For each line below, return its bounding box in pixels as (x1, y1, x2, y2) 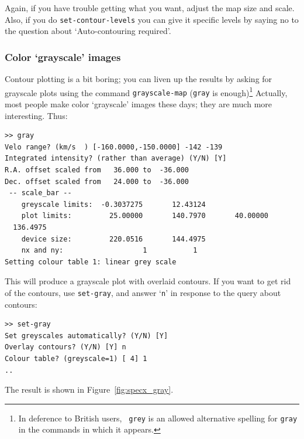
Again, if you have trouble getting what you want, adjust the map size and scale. (5, 2, 295, 13)
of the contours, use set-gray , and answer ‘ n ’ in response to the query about (5, 286, 281, 298)
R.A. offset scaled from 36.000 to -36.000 (5, 165, 189, 174)
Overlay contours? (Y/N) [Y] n (5, 343, 126, 352)
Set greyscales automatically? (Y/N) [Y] (5, 331, 168, 340)
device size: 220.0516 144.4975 (21, 234, 206, 243)
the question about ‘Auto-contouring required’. (5, 25, 171, 37)
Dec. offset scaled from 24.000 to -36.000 (5, 177, 189, 186)
